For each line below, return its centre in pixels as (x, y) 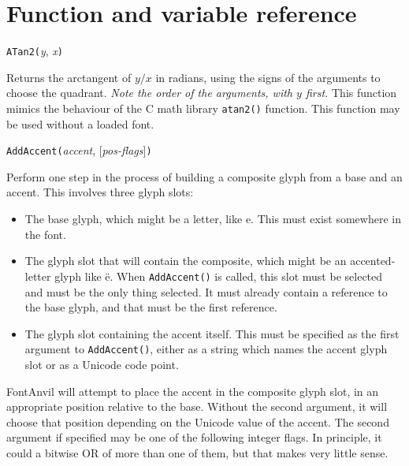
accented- (373, 261)
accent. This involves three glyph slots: (100, 192)
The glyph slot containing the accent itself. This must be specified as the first (212, 333)
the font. (45, 234)
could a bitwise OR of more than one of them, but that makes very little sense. (197, 452)
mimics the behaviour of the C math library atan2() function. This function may (203, 108)
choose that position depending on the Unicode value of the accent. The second (198, 421)
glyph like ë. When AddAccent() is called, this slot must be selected (219, 276)
